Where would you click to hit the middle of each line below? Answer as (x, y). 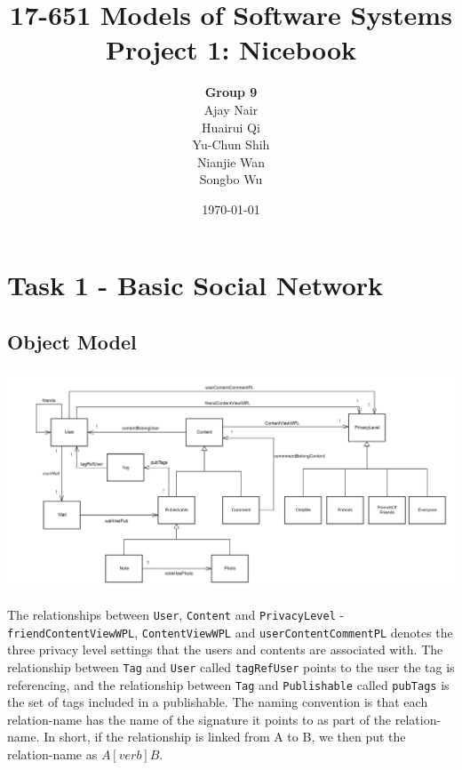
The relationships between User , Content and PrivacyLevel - (176, 615)
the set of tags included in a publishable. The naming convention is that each (218, 702)
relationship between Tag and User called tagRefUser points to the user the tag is (231, 666)
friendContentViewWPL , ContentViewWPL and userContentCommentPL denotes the (230, 632)
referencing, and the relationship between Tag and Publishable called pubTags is (228, 684)
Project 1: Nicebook (231, 49)
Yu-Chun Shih (231, 144)
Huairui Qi (231, 127)
